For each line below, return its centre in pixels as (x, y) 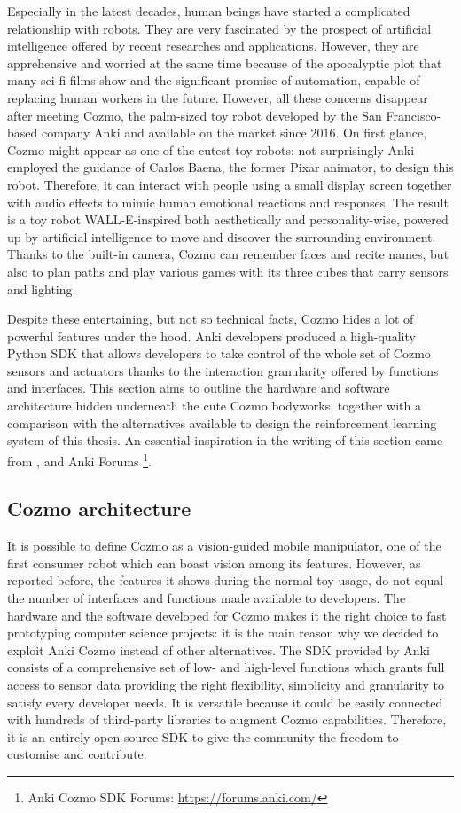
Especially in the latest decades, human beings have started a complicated (209, 11)
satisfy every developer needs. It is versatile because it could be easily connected (225, 702)
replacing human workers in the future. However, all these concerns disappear (218, 97)
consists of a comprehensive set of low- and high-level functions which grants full (226, 667)
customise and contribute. (77, 754)
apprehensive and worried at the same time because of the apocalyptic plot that (225, 63)
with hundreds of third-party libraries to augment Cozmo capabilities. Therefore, (227, 719)
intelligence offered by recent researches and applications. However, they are (213, 46)
